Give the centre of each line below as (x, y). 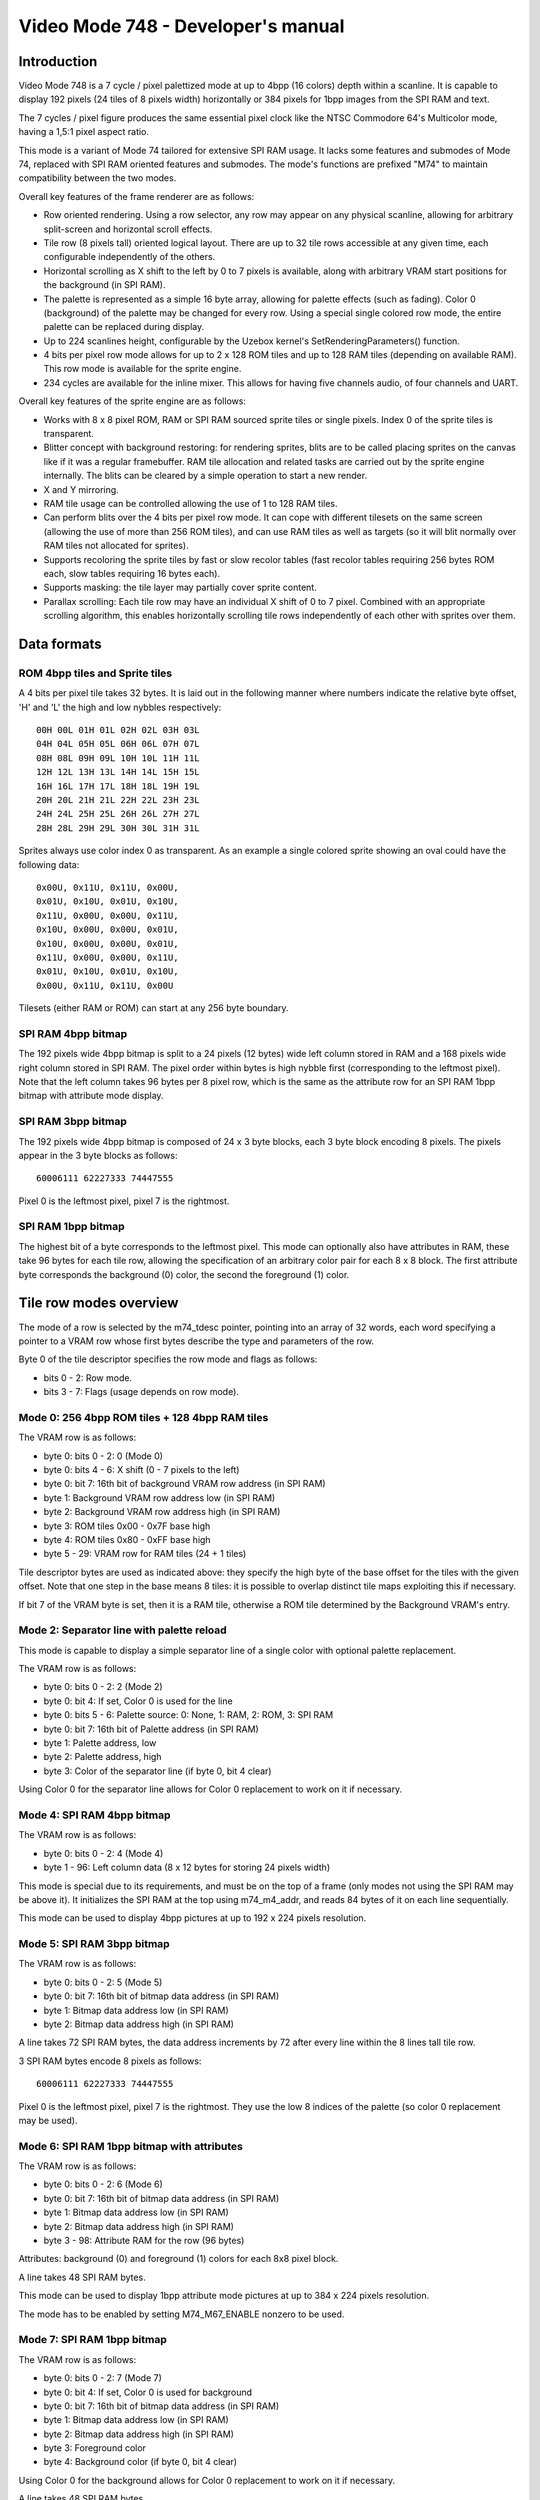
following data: (49, 864)
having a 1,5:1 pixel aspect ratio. (84, 132)
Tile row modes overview (98, 1303)
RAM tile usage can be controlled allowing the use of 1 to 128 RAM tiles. (191, 503)
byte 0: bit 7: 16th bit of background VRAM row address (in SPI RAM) (184, 1484)
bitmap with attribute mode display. (91, 1096)
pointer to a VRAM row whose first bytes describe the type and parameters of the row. (196, 1341)
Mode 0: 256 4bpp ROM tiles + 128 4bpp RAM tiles (143, 1417)
